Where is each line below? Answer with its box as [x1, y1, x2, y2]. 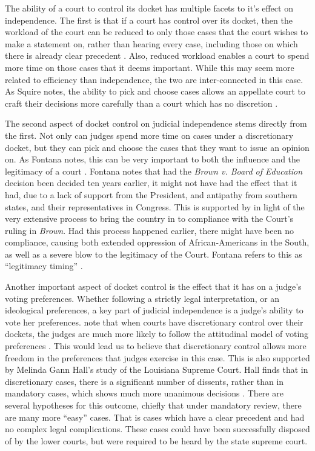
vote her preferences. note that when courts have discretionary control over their [5, 315, 303, 328]
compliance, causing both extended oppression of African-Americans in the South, [5, 236, 310, 249]
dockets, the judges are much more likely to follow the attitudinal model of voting [5, 327, 309, 340]
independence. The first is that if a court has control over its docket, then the [5, 13, 293, 26]
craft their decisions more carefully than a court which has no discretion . [5, 96, 278, 109]
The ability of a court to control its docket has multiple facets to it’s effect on [5, 2, 293, 14]
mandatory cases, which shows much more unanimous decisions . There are [5, 387, 283, 399]
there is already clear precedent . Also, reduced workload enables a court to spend [5, 49, 310, 62]
